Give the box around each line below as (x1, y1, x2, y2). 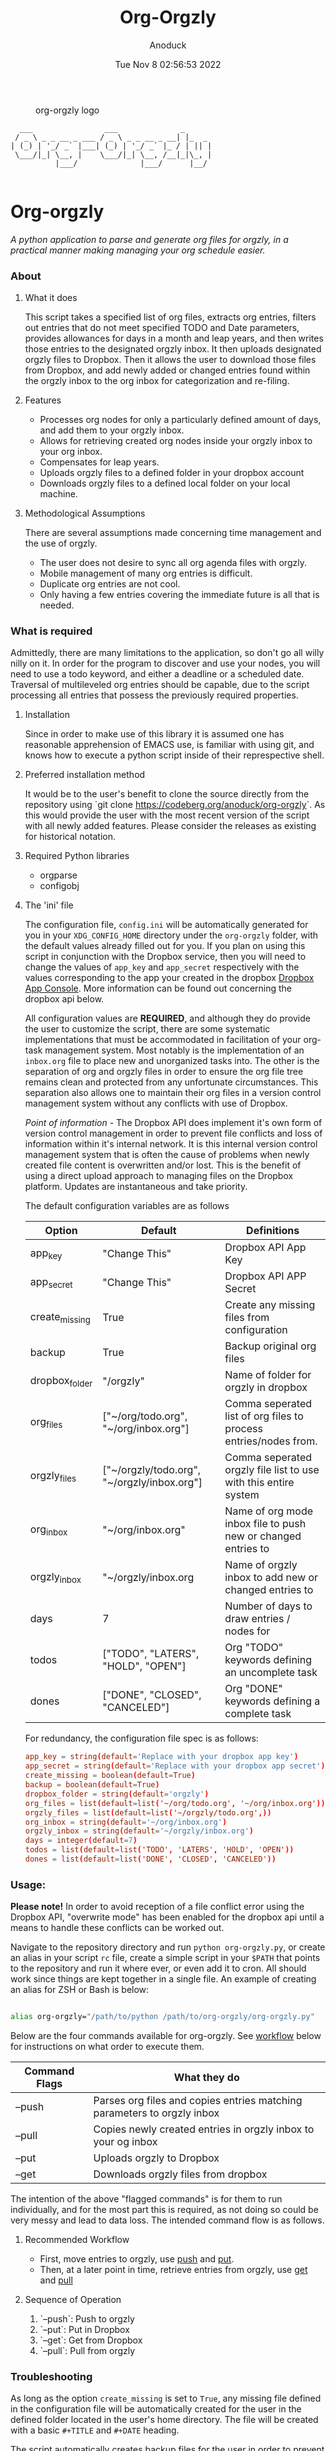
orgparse (39, 869, 78, 881)
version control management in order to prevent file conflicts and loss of (24, 1127, 323, 1140)
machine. (39, 488, 78, 500)
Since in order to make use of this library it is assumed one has (24, 728, 285, 740)
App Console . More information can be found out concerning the (24, 982, 293, 995)
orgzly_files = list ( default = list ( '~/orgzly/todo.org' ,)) (24, 1807, 272, 1818)
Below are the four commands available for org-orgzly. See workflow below (10, 2030, 322, 2042)
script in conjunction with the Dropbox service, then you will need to (24, 951, 307, 963)
